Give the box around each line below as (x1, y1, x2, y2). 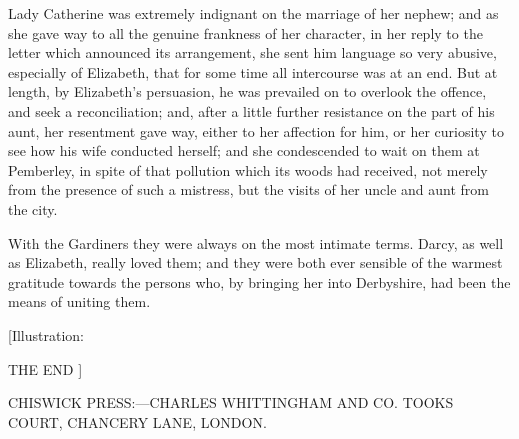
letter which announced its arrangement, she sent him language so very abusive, (8, 42, 497, 63)
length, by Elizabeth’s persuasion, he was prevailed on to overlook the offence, (8, 81, 487, 102)
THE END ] (8, 358, 83, 379)
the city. (8, 198, 58, 219)
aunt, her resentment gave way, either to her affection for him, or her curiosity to (8, 120, 504, 141)
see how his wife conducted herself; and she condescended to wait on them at (8, 140, 480, 161)
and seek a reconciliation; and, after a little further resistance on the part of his (8, 100, 495, 121)
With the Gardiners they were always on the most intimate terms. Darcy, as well (8, 232, 504, 253)
